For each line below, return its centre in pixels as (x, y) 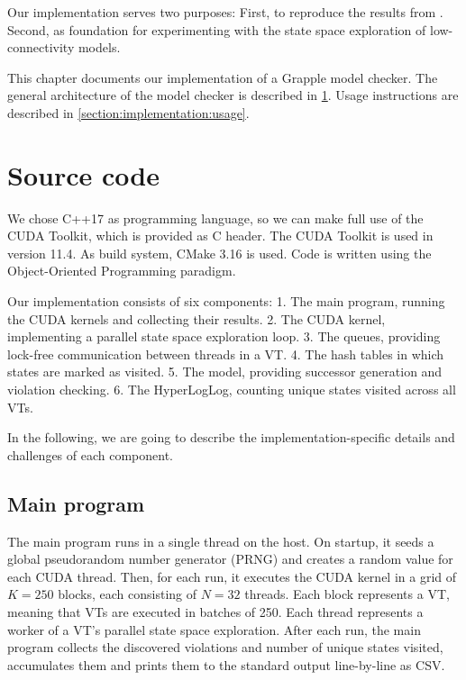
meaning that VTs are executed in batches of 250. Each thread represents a (215, 611)
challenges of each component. (91, 454)
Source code (83, 174)
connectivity (41, 47)
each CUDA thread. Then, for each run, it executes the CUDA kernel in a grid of (232, 576)
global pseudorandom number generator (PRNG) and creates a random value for (230, 559)
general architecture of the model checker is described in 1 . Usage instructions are (233, 95)
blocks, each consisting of (128, 594)
